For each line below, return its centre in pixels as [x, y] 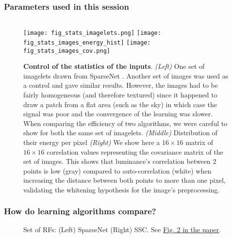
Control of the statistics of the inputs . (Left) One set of [114, 66]
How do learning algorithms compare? [80, 211]
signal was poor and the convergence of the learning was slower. [118, 114]
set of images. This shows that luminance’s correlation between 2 [120, 161]
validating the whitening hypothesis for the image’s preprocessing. [122, 189]
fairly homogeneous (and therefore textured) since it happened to [120, 94]
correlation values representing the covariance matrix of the [135, 151]
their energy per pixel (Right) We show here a [92, 142]
